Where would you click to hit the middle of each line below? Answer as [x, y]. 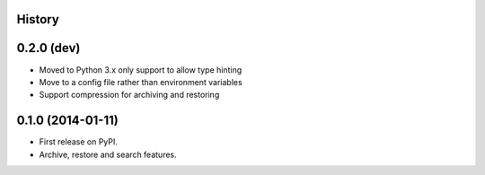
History [38, 19]
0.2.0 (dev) [48, 48]
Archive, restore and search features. [108, 154]
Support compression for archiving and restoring [129, 95]
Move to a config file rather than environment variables [141, 82]
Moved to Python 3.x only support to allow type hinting [141, 70]
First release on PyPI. [79, 142]
